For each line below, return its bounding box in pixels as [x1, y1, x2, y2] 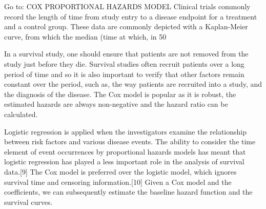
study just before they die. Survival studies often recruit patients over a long [4, 58, 244, 69]
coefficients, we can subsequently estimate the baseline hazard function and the [4, 186, 253, 197]
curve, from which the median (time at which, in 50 [4, 31, 167, 42]
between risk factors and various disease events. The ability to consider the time [4, 136, 256, 147]
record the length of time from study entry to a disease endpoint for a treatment [4, 11, 257, 22]
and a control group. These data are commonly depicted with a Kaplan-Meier [4, 21, 248, 32]
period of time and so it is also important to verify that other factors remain [4, 68, 244, 79]
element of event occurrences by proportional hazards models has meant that [4, 146, 246, 157]
